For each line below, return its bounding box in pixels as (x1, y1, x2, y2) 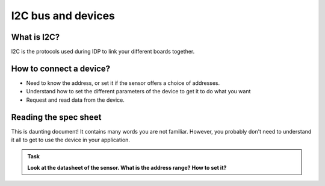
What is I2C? (11, 32, 60, 42)
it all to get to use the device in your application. (11, 136, 131, 144)
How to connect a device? (11, 63, 111, 73)
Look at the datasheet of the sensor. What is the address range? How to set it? (27, 164, 227, 171)
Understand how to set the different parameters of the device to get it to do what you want (26, 88, 251, 95)
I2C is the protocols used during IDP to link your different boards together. (11, 48, 195, 55)
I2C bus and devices (11, 9, 116, 22)
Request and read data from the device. (26, 96, 125, 104)
